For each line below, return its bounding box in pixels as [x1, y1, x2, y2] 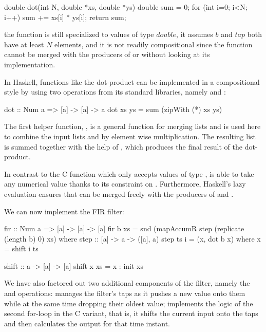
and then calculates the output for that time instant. [4, 318, 170, 328]
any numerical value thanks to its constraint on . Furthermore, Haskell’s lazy [4, 178, 246, 189]
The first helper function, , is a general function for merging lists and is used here [4, 121, 261, 132]
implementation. [4, 59, 55, 69]
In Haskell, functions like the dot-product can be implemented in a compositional [4, 76, 260, 87]
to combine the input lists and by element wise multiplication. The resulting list [4, 131, 256, 141]
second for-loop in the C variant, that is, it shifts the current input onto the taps [4, 308, 258, 319]
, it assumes [176, 29, 213, 40]
